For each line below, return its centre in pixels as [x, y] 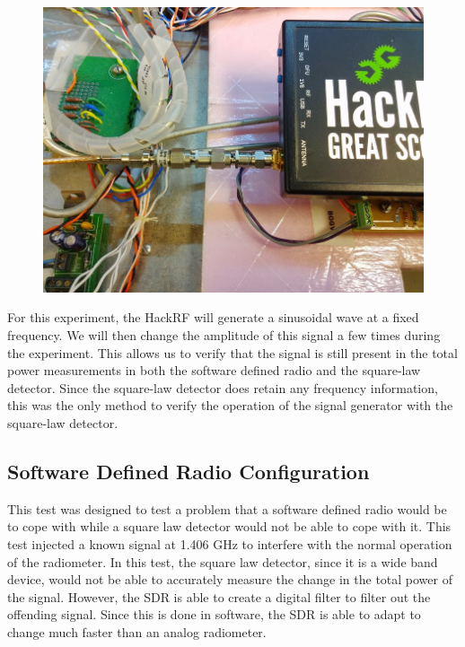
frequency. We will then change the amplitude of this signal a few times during [224, 335]
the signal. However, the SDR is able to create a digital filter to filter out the [219, 596]
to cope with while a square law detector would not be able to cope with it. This [229, 526]
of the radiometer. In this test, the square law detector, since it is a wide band [223, 561]
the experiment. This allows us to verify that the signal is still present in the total [232, 352]
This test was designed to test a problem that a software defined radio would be [227, 508]
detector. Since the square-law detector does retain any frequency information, [223, 387]
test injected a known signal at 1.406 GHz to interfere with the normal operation [230, 544]
